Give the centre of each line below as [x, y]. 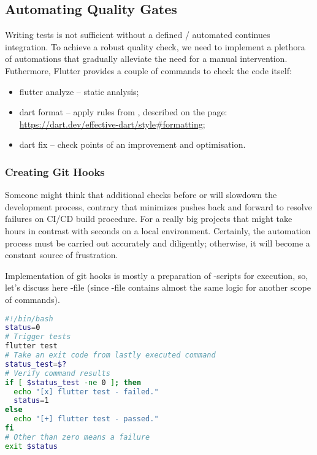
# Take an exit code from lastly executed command [110, 355]
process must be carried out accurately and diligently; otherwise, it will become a [158, 243]
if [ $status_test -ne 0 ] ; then [73, 382]
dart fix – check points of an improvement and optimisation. [132, 144]
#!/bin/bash [29, 319]
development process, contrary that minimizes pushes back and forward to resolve [158, 206]
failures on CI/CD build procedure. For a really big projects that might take [149, 219]
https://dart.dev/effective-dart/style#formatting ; [112, 124]
